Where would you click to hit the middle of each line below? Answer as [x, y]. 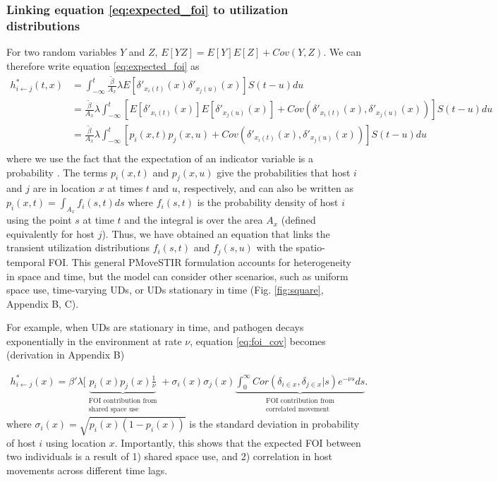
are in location [64, 188]
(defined [298, 220]
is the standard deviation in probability [274, 424]
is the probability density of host [268, 202]
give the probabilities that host [284, 172]
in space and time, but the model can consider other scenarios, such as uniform [177, 276]
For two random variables [62, 52]
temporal [26, 261]
